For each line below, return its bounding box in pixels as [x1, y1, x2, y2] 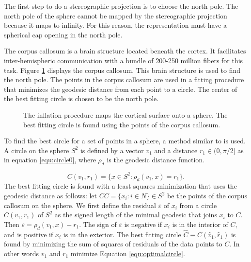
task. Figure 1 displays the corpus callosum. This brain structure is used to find [4, 65, 240, 75]
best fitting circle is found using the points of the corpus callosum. [23, 119, 220, 129]
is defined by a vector [80, 145, 144, 155]
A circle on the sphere [4, 145, 69, 155]
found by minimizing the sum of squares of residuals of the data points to [4, 239, 222, 249]
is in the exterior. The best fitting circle [63, 229, 181, 239]
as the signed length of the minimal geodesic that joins [54, 210, 217, 220]
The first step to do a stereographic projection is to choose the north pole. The [4, 1, 238, 11]
